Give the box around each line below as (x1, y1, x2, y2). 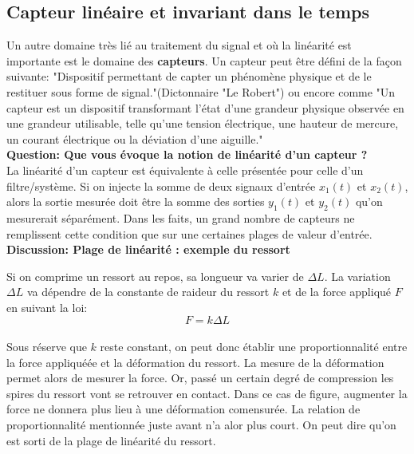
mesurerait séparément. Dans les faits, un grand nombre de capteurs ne (6, 209, 355, 226)
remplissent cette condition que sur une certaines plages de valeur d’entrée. (6, 225, 373, 242)
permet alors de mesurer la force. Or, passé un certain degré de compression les (6, 369, 394, 386)
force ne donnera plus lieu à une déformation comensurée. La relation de (6, 401, 361, 417)
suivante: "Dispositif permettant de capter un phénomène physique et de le (6, 68, 372, 85)
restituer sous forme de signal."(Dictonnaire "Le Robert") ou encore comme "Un (6, 83, 396, 100)
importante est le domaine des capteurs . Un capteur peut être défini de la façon (6, 52, 402, 69)
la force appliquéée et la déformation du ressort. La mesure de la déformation (6, 353, 384, 370)
